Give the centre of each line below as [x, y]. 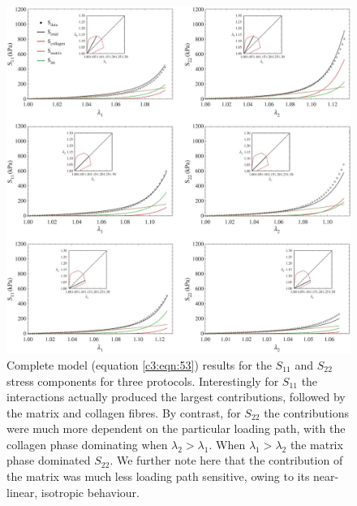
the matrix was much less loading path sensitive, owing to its [158, 476]
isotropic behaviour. [90, 492]
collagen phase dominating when [87, 444]
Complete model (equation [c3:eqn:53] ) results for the [139, 364]
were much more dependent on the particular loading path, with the [176, 428]
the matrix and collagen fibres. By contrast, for [124, 412]
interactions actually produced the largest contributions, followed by [176, 397]
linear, [22, 492]
